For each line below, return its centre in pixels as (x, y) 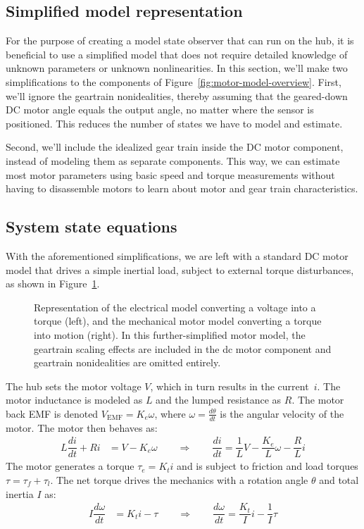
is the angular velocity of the (282, 413)
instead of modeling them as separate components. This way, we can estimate (173, 160)
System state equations (92, 226)
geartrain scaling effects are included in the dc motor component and (183, 348)
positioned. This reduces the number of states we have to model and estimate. (174, 123)
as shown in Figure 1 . (53, 284)
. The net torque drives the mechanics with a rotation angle (179, 479)
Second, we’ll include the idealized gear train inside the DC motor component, (175, 147)
